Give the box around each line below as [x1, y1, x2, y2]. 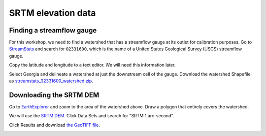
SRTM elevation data [9, 7, 96, 18]
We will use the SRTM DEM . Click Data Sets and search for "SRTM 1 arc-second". [9, 113, 174, 119]
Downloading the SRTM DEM [9, 91, 100, 99]
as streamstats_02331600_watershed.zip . [9, 78, 93, 84]
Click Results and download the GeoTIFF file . [9, 122, 100, 128]
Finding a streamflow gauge [9, 26, 97, 34]
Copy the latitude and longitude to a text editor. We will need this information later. [9, 62, 176, 68]
